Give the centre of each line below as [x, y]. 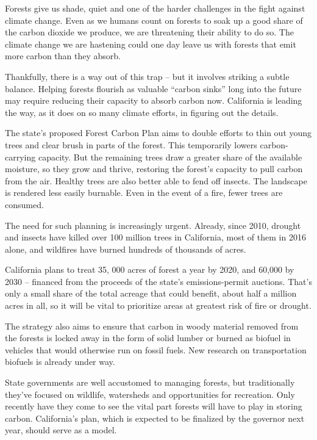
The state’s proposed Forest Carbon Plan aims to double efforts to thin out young [158, 133]
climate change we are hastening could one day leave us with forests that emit [151, 44]
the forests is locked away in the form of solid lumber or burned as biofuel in [148, 338]
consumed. [24, 204]
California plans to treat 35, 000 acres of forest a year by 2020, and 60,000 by [150, 269]
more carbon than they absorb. [63, 56]
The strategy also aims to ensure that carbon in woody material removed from [152, 326]
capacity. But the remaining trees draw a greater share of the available [170, 157]
